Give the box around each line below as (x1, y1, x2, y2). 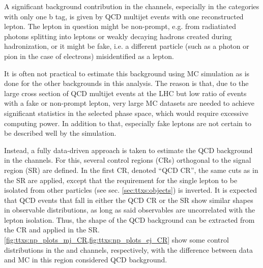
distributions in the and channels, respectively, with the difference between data (4, 244, 253, 255)
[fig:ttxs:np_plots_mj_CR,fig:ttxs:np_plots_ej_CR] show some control (4, 234, 229, 245)
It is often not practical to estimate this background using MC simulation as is (4, 68, 250, 78)
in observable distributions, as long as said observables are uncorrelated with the (4, 204, 255, 215)
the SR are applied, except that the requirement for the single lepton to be (4, 174, 238, 185)
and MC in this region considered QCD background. (4, 254, 167, 265)
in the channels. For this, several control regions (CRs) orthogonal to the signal (4, 155, 251, 165)
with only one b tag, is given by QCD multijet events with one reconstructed (4, 11, 244, 21)
